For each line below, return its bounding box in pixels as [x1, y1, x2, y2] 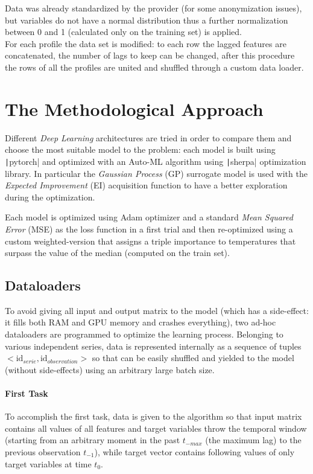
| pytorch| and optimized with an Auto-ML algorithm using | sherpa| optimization [5, 155, 306, 167]
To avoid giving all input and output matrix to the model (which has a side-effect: [5, 304, 309, 316]
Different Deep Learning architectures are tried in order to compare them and [5, 131, 292, 144]
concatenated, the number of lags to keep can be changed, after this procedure [5, 49, 295, 62]
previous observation [5, 446, 81, 458]
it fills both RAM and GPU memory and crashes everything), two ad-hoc [5, 316, 276, 328]
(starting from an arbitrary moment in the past [5, 434, 180, 446]
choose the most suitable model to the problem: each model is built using [5, 143, 276, 156]
